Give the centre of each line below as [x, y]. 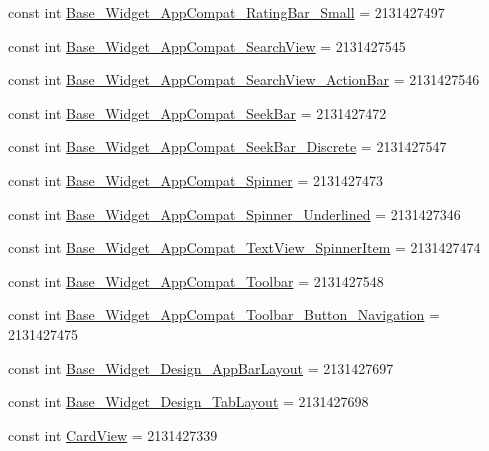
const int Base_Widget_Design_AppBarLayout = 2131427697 [201, 367]
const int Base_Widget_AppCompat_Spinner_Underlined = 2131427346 [234, 213]
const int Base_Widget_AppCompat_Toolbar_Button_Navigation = [224, 314]
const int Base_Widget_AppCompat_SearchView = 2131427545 [207, 45]
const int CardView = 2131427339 [113, 434]
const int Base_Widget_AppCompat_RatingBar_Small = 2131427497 [226, 12]
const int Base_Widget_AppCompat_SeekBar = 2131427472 [197, 112]
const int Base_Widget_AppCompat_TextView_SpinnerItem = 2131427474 [244, 247]
